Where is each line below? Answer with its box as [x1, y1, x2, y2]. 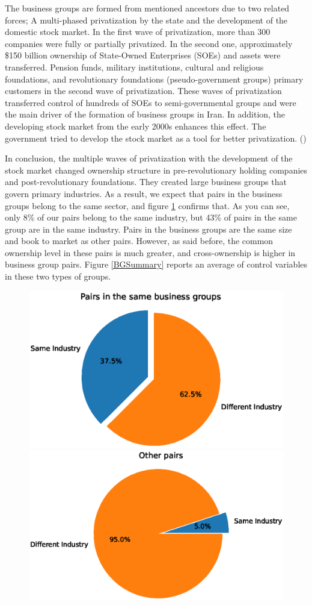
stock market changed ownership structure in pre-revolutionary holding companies [5, 163, 308, 176]
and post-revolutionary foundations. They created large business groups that [5, 175, 287, 188]
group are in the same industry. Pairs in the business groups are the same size [5, 222, 292, 235]
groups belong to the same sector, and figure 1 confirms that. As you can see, [5, 199, 290, 212]
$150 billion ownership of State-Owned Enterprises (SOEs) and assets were [5, 49, 281, 61]
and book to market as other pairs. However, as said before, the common [5, 234, 274, 247]
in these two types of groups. [5, 270, 111, 283]
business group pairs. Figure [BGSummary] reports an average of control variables [5, 258, 308, 271]
